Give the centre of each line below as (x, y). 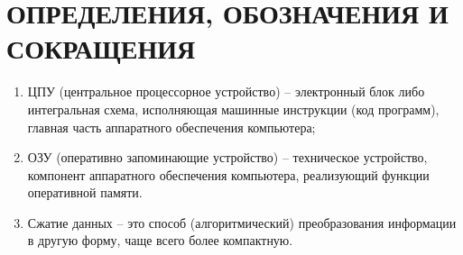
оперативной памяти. (85, 192)
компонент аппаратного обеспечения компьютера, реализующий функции (228, 174)
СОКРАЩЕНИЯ (101, 48)
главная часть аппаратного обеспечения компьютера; (171, 127)
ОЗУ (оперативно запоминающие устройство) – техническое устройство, (227, 157)
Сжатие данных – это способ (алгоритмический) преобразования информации (242, 222)
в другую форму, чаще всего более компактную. (160, 240)
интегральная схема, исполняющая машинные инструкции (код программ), (233, 109)
